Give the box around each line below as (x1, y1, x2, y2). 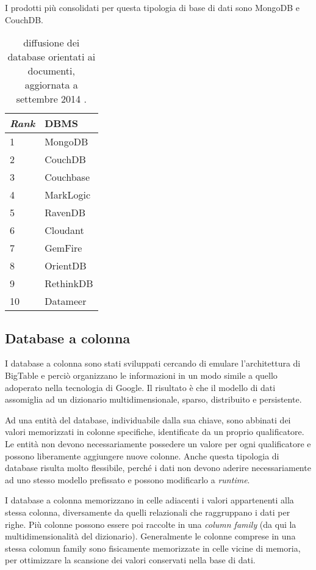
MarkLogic (45, 188, 91, 202)
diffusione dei (23, 35, 80, 50)
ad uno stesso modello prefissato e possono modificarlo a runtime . (5, 473, 250, 486)
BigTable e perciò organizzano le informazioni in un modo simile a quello (5, 368, 278, 381)
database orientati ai (7, 49, 96, 64)
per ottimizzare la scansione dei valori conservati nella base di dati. (5, 554, 256, 566)
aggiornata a (24, 78, 78, 92)
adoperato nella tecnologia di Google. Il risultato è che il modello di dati (5, 381, 276, 393)
